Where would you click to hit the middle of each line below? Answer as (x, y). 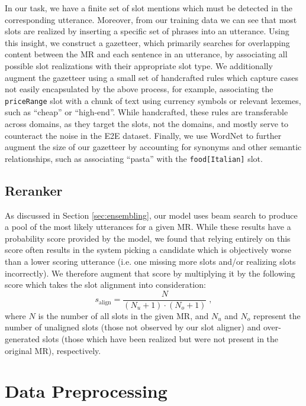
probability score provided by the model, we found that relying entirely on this (148, 238)
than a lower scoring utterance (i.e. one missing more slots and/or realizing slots (150, 262)
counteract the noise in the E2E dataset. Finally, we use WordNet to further (143, 135)
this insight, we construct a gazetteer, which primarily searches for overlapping (147, 42)
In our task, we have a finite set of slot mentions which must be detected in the (149, 8)
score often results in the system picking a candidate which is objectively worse (148, 250)
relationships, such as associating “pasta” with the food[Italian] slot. (134, 158)
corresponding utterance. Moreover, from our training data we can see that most (151, 19)
